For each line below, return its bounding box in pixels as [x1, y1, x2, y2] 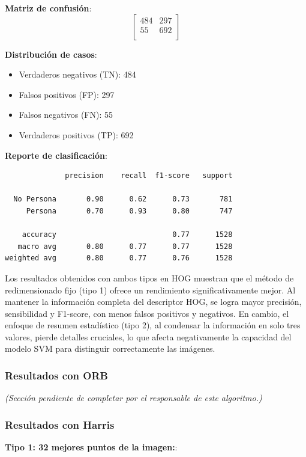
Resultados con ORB [5, 367, 108, 382]
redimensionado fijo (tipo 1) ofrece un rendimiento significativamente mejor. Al [5, 283, 296, 296]
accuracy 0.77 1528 [22, 230, 233, 239]
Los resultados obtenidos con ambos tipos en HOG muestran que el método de [5, 271, 294, 284]
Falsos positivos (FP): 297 [19, 88, 115, 100]
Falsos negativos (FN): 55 [19, 108, 113, 121]
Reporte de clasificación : [5, 149, 107, 161]
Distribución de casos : [5, 48, 97, 60]
